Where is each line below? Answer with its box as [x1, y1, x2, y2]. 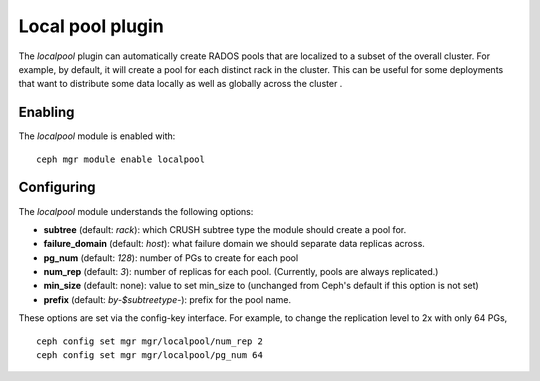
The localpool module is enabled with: [18, 130, 176, 142]
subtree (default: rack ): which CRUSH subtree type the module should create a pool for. [43, 223, 407, 235]
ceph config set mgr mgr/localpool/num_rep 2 [36, 335, 264, 347]
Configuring [18, 179, 96, 196]
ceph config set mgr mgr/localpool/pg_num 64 [36, 350, 264, 361]
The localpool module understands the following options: [18, 205, 254, 217]
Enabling [18, 104, 75, 121]
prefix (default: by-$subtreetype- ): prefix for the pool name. [43, 293, 292, 305]
